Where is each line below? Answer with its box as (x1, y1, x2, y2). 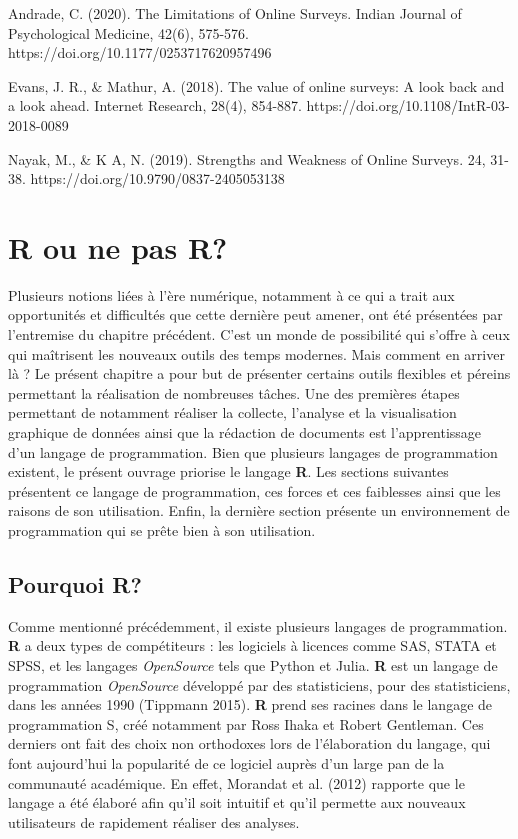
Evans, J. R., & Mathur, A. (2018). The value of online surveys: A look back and (8, 75, 505, 96)
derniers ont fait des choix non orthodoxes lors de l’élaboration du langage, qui (8, 733, 491, 754)
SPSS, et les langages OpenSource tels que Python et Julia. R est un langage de (8, 654, 498, 675)
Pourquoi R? (8, 568, 142, 599)
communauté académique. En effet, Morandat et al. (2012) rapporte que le (8, 772, 465, 793)
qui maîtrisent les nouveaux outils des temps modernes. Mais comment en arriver (8, 343, 505, 364)
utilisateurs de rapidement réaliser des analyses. (8, 811, 300, 832)
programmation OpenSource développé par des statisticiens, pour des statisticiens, (8, 674, 511, 695)
